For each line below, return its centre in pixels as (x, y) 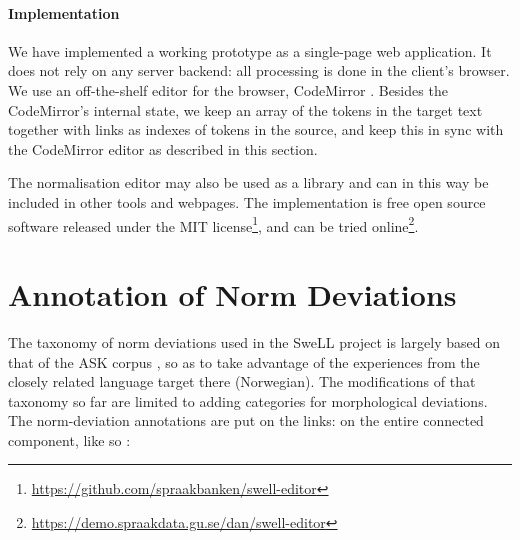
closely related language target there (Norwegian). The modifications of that (242, 381)
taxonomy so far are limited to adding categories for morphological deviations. (248, 400)
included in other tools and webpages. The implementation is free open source (247, 201)
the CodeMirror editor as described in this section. (163, 148)
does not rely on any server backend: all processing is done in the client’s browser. (259, 70)
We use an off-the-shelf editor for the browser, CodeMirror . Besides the (228, 89)
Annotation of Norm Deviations (232, 293)
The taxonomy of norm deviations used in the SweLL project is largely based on (254, 341)
